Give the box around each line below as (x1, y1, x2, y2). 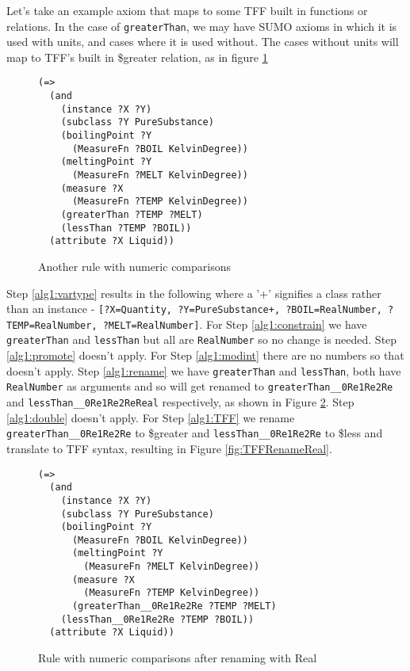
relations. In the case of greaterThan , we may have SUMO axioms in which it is (6, 17, 397, 34)
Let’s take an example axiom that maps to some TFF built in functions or (6, 2, 368, 18)
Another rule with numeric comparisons (38, 257, 231, 274)
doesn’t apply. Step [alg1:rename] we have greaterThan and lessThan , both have (6, 362, 401, 379)
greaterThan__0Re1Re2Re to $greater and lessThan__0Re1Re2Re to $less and (6, 425, 383, 441)
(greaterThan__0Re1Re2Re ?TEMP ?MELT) (71, 600, 277, 612)
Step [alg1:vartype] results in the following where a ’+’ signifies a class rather (6, 284, 381, 301)
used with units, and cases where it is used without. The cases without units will (6, 33, 399, 50)
